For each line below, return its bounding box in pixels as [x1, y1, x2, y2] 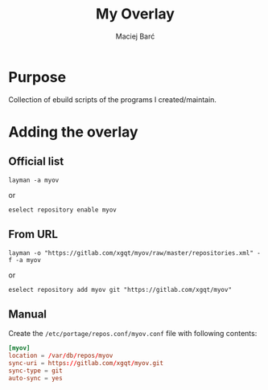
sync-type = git [8, 367, 63, 375]
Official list [8, 154, 64, 169]
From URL [8, 228, 59, 241]
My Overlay [95, 5, 175, 23]
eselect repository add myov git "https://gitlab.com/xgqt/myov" [8, 285, 232, 294]
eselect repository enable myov [8, 206, 117, 214]
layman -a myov [8, 176, 60, 184]
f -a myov [8, 256, 42, 264]
